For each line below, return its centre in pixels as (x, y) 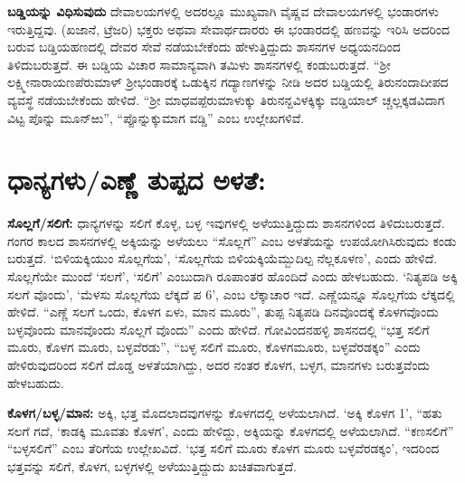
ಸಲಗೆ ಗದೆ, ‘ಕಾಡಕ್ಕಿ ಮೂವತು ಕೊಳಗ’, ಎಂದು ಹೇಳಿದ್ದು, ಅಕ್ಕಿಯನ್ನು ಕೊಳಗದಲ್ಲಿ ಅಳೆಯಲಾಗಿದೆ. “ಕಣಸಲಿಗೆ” (231, 430)
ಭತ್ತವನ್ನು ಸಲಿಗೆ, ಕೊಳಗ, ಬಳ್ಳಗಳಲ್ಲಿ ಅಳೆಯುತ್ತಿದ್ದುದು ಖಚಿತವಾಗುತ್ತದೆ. (152, 466)
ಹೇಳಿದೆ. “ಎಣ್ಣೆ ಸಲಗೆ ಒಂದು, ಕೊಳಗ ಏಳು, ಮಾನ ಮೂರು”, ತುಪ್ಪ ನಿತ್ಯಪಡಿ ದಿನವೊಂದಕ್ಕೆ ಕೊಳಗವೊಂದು (223, 312)
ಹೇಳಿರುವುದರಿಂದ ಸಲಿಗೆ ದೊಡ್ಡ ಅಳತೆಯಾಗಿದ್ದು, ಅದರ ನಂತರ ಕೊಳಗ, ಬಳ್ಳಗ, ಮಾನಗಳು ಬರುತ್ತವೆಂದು (219, 365)
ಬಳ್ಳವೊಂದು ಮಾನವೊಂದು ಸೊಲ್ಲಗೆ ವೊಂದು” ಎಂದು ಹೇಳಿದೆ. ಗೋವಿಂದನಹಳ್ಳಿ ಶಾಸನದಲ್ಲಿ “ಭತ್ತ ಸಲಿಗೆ (218, 329)
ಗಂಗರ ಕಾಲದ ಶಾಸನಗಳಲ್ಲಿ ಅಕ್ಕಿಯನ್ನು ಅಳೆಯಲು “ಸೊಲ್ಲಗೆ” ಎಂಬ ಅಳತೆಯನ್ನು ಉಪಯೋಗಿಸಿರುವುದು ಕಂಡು (232, 240)
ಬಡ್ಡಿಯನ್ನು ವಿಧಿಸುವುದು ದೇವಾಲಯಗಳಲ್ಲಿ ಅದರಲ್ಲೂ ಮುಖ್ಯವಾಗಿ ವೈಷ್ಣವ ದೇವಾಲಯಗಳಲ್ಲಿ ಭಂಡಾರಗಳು (223, 11)
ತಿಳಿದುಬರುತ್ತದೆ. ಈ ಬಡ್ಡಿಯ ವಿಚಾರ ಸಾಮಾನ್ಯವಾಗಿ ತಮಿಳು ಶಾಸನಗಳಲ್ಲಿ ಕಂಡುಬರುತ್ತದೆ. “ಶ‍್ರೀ (199, 64)
